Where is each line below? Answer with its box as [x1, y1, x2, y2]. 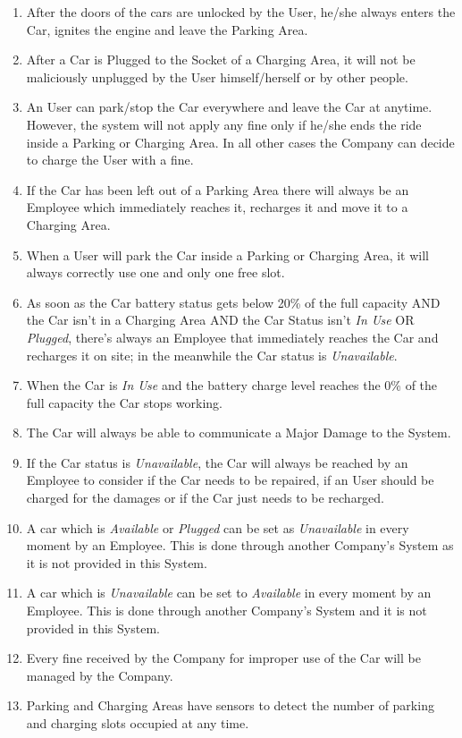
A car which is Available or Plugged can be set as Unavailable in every [26, 518, 409, 537]
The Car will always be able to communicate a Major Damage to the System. [26, 423, 451, 442]
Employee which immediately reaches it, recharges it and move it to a [26, 198, 408, 216]
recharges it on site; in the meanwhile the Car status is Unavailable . [26, 345, 398, 364]
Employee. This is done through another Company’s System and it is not [26, 601, 427, 620]
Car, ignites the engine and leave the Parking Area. [26, 20, 308, 38]
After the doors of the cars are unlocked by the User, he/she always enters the [26, 3, 456, 21]
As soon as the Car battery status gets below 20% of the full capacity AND [26, 293, 441, 311]
